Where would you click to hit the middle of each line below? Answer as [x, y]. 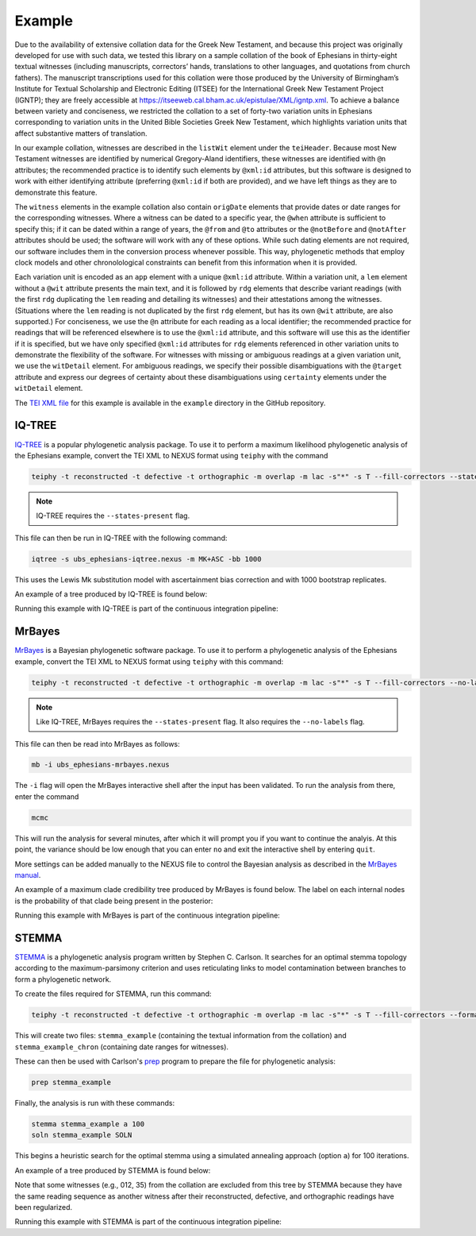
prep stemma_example [71, 1082]
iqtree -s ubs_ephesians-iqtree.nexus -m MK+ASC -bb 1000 [146, 559]
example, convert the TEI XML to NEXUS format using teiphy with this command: [149, 661]
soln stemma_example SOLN [82, 1135]
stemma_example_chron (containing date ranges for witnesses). [122, 1047]
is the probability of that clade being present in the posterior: [114, 901]
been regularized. [44, 1207]
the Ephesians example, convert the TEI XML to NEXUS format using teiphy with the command [171, 455]
